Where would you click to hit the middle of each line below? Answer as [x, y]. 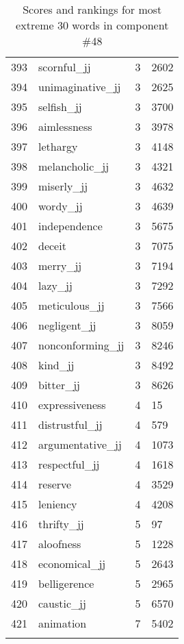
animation [63, 623]
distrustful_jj [70, 424]
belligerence [66, 583]
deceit [52, 246]
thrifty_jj [61, 524]
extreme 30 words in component [92, 25]
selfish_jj [60, 107]
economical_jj [72, 563]
